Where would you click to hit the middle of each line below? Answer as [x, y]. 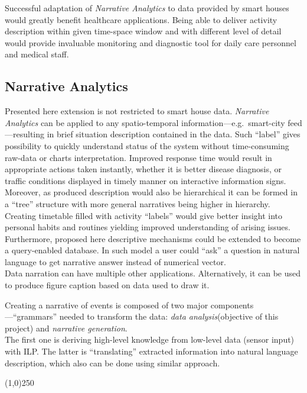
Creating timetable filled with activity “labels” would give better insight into [144, 215]
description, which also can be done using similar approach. [112, 363]
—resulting [25, 134]
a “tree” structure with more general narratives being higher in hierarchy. [138, 203]
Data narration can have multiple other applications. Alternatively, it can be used [153, 273]
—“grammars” [31, 316]
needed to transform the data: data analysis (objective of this [169, 316]
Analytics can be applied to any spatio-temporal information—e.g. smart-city [145, 122]
